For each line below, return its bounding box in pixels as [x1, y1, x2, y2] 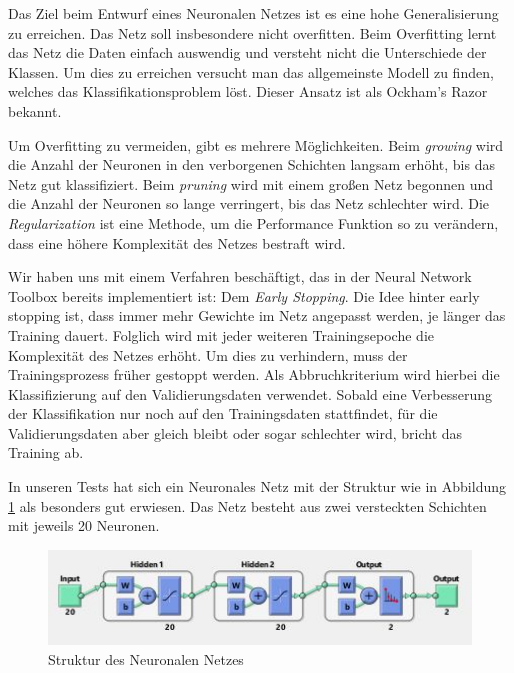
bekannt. [8, 100, 62, 121]
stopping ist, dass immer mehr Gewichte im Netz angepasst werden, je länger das [8, 305, 506, 326]
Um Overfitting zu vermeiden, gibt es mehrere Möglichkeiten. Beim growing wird [8, 134, 504, 155]
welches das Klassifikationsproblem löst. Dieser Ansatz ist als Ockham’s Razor [8, 81, 488, 102]
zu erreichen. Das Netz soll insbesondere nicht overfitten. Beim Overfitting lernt [8, 22, 497, 43]
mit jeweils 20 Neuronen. [8, 515, 160, 536]
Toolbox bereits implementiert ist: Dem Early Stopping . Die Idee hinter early [8, 285, 480, 306]
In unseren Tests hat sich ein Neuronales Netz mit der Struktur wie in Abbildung [8, 476, 506, 497]
